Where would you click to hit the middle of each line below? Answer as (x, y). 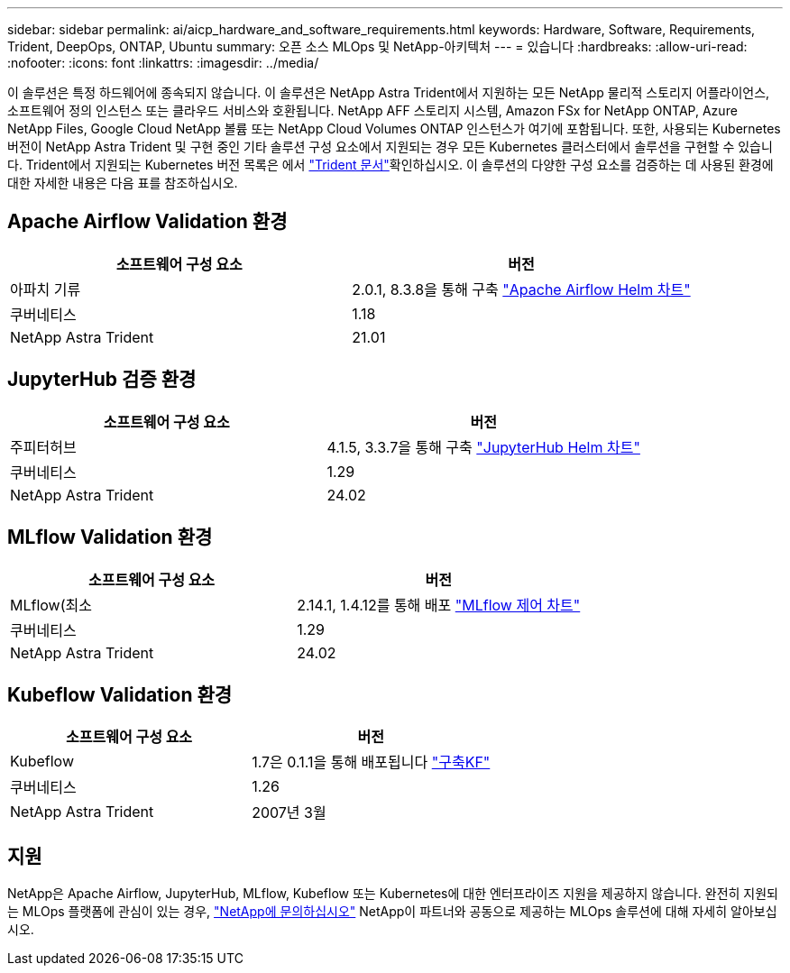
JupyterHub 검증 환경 (102, 380)
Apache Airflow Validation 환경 (147, 222)
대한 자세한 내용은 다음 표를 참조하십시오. (123, 183)
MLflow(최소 (51, 605)
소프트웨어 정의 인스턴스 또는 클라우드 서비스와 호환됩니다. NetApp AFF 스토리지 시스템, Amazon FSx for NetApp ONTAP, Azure (372, 110)
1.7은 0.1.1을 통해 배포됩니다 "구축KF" (371, 762)
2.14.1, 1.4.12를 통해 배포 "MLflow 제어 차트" (439, 605)
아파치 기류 (46, 289)
